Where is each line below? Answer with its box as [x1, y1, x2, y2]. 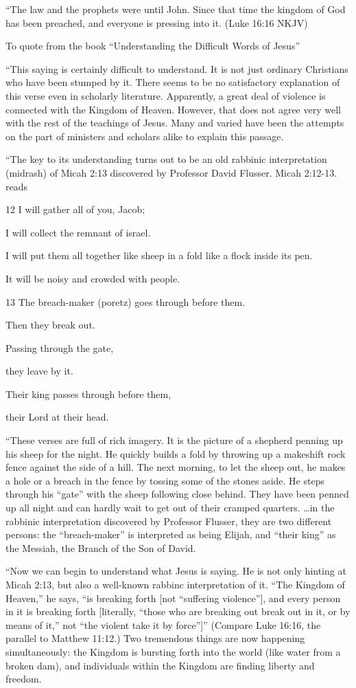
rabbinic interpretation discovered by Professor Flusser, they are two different [5, 513, 332, 528]
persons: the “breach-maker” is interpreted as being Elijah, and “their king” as [5, 527, 336, 542]
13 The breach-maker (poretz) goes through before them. [5, 294, 246, 309]
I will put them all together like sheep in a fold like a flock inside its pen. [5, 248, 313, 263]
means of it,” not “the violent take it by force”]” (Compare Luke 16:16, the [5, 617, 321, 632]
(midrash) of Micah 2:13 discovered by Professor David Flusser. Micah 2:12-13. [5, 165, 337, 179]
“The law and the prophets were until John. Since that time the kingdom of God [5, 2, 346, 16]
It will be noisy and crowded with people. [5, 271, 180, 285]
